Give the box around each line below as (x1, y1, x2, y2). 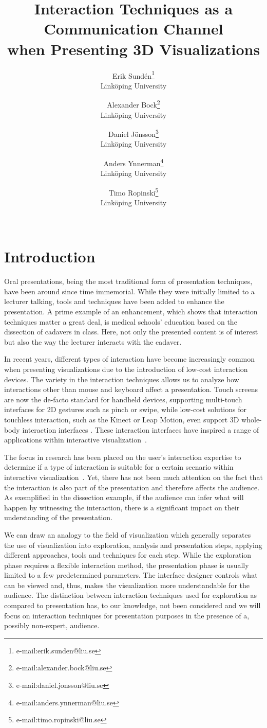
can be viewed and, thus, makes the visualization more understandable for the (4, 579, 250, 590)
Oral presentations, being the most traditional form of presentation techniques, (4, 276, 253, 287)
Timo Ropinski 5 (108, 185, 159, 198)
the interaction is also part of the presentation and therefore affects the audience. (4, 482, 260, 492)
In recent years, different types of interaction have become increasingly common (4, 353, 255, 364)
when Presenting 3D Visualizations (7, 38, 260, 59)
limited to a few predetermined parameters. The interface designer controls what (4, 570, 258, 580)
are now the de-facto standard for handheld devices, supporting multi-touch (4, 394, 242, 404)
